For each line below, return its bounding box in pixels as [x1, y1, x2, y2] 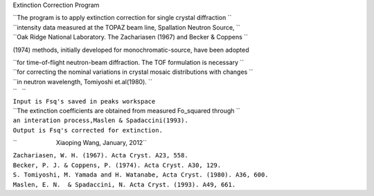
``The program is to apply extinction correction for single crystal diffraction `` [12, 14, 232, 22]
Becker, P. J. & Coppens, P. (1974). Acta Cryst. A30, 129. [12, 161, 222, 169]
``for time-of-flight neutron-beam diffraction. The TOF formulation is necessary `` [12, 58, 244, 66]
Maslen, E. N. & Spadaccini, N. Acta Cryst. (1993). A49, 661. [12, 180, 236, 188]
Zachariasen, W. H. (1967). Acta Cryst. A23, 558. [12, 152, 188, 159]
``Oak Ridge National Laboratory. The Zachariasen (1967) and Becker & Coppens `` [12, 33, 249, 41]
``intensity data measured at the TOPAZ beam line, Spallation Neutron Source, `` [12, 23, 240, 31]
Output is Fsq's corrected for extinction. [12, 126, 163, 134]
